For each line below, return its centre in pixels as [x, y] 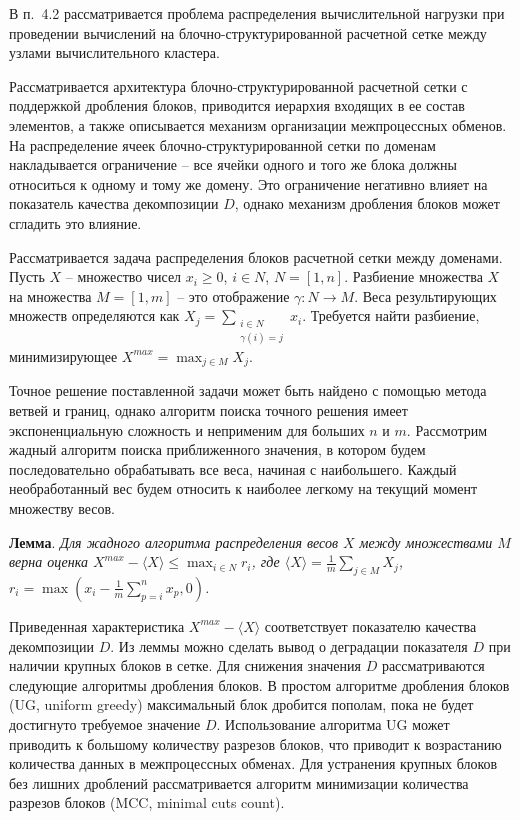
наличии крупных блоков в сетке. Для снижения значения [185, 665]
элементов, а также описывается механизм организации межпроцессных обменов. [258, 124]
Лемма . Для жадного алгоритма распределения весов [173, 541]
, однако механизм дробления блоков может [367, 203]
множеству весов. [62, 507]
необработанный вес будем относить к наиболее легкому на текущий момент [243, 488]
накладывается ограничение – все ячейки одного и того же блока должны [233, 164]
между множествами [426, 541]
